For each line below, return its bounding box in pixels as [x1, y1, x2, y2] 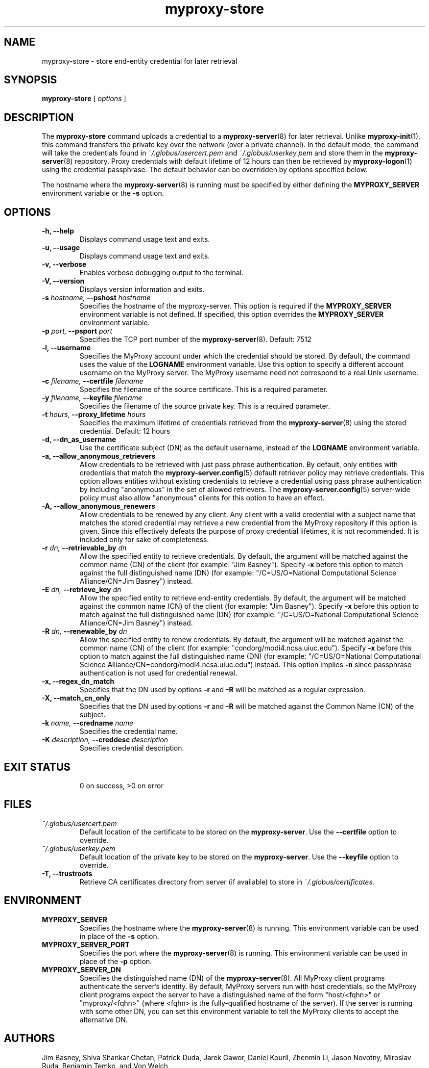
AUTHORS [4, 1032, 55, 1045]
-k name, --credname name [42, 719, 134, 728]
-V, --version [42, 277, 85, 286]
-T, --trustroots [42, 869, 93, 878]
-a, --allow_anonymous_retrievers [42, 452, 156, 461]
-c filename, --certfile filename [42, 377, 143, 386]
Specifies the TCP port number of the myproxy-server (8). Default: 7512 [79, 335, 311, 344]
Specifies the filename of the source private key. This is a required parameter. [79, 402, 331, 411]
